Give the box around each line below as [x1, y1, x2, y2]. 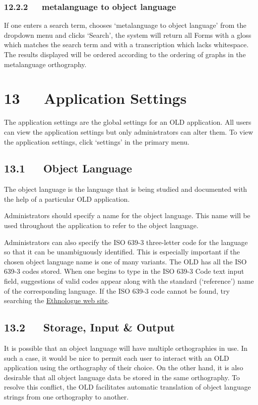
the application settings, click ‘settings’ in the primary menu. [4, 136, 190, 147]
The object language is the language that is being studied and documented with [4, 184, 247, 194]
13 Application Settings [4, 88, 187, 108]
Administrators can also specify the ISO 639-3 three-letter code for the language [4, 237, 248, 247]
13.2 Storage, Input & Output [4, 320, 175, 335]
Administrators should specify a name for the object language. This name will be [4, 210, 251, 221]
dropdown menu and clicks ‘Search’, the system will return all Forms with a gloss [4, 29, 252, 40]
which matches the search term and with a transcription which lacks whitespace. [4, 39, 249, 50]
